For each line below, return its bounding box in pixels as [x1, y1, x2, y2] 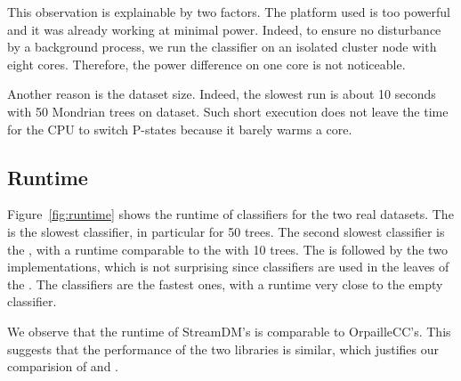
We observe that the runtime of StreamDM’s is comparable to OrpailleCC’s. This [7, 321, 451, 340]
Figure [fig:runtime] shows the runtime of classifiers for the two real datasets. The [7, 205, 454, 223]
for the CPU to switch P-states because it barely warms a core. [7, 119, 352, 138]
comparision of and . [7, 357, 118, 376]
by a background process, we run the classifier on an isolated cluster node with [7, 37, 437, 56]
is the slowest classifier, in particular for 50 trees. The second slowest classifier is [7, 222, 445, 240]
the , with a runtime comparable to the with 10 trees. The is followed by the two [7, 239, 448, 258]
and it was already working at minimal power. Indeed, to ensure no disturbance [7, 20, 441, 38]
